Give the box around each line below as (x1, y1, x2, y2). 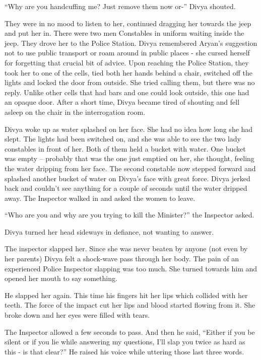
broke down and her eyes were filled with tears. (5, 310, 150, 320)
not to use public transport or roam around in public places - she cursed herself (5, 47, 250, 58)
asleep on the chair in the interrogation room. (5, 106, 146, 117)
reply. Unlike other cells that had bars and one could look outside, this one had (5, 87, 249, 97)
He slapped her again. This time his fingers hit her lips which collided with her (5, 290, 248, 300)
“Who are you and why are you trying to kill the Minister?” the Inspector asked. (5, 209, 254, 220)
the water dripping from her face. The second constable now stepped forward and (5, 163, 256, 173)
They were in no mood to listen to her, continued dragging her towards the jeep (5, 18, 251, 28)
